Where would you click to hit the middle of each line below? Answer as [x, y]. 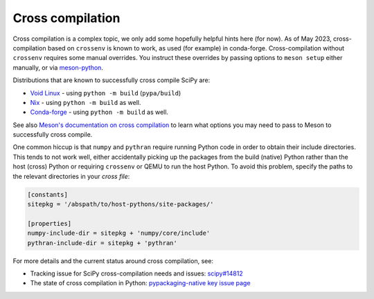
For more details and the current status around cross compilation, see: [113, 261]
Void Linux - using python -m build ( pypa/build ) [106, 93]
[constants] [48, 194]
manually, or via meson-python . [58, 67]
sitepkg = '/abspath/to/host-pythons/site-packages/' [121, 204]
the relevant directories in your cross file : [71, 176]
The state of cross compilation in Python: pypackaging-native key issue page [140, 283]
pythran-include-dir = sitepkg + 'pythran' [103, 243]
